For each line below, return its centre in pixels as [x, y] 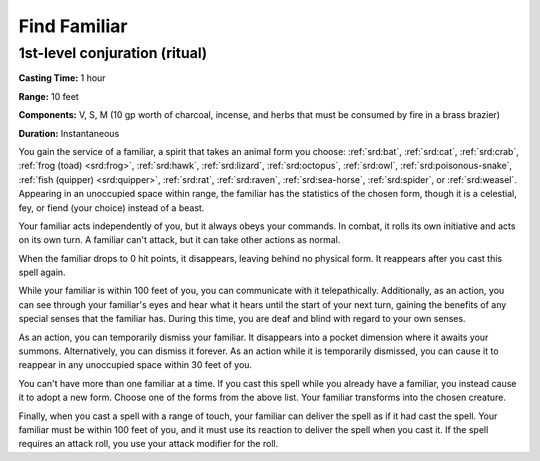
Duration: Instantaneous [69, 133]
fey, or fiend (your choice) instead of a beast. [111, 207]
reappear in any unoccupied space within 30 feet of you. [135, 365]
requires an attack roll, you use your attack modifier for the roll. [148, 444]
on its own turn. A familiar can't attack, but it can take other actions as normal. [179, 240]
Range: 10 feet [48, 96]
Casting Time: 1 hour [62, 78]
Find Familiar [73, 26]
